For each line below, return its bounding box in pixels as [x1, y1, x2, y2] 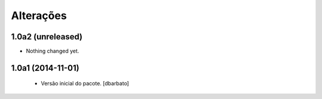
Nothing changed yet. [26, 48, 80, 55]
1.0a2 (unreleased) [11, 32, 83, 42]
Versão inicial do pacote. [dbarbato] [41, 80, 129, 87]
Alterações [11, 9, 67, 22]
